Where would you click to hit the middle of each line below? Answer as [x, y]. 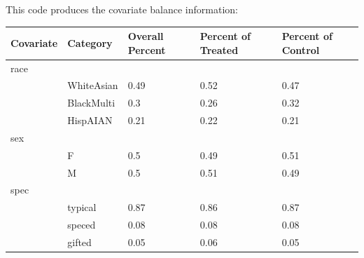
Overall [146, 36]
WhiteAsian [93, 85]
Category [90, 42]
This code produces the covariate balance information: [122, 9]
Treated [219, 49]
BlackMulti [91, 103]
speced [82, 225]
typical [82, 207]
